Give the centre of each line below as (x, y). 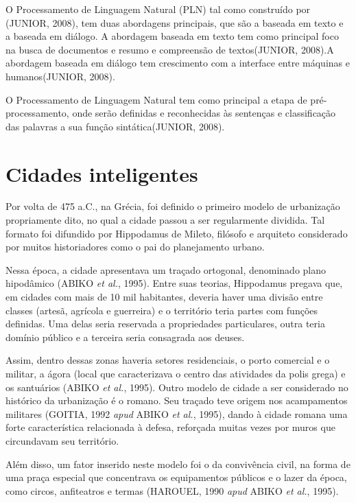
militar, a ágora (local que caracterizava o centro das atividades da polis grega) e (176, 373)
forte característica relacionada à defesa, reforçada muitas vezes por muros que (170, 427)
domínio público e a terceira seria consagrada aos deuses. (125, 337)
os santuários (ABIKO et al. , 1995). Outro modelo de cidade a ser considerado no (177, 387)
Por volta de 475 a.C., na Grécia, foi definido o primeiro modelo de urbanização (173, 206)
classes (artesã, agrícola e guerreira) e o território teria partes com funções (162, 310)
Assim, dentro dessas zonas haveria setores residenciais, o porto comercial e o (168, 360)
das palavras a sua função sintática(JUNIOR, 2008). (115, 126)
